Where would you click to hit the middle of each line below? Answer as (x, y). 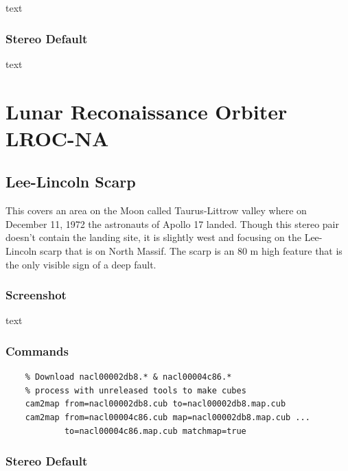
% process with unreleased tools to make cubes (136, 390)
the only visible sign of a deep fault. (81, 264)
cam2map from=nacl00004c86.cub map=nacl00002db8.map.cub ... (167, 417)
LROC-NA (57, 138)
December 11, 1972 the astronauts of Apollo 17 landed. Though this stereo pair (172, 223)
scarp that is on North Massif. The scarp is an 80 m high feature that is (191, 250)
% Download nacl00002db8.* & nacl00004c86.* (128, 377)
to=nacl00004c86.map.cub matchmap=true (155, 431)
